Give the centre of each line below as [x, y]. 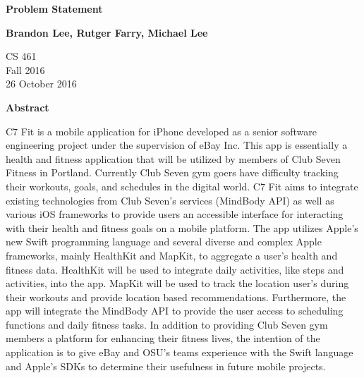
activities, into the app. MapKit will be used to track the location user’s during [177, 283]
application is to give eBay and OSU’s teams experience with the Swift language [180, 352]
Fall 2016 [25, 69]
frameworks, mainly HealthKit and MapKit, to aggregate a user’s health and [172, 255]
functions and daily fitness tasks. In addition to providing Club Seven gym [167, 324]
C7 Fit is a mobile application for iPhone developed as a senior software [162, 131]
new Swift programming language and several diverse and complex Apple [164, 242]
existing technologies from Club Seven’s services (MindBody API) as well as [170, 200]
